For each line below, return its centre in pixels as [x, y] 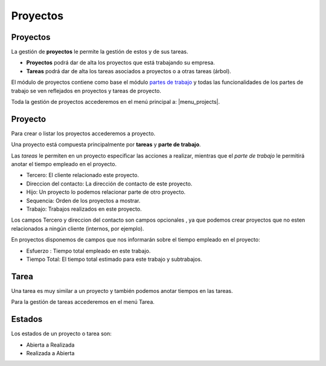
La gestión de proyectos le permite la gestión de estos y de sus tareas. [100, 52]
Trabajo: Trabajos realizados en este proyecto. [84, 209]
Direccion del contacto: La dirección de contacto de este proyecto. [109, 184]
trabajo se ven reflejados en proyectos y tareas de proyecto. [86, 91]
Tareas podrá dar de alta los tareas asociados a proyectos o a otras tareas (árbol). [129, 71]
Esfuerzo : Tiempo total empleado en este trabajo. [88, 251]
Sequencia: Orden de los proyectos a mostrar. [83, 201]
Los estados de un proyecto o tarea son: [61, 334]
